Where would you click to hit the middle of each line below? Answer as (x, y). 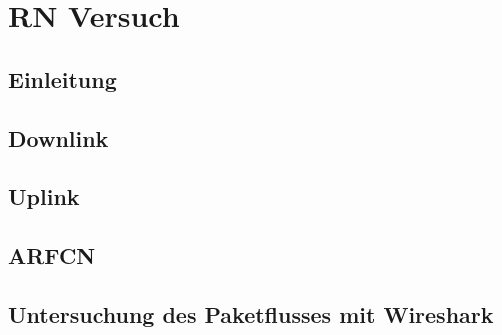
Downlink (58, 137)
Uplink (44, 196)
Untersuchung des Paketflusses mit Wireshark (251, 313)
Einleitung (62, 78)
